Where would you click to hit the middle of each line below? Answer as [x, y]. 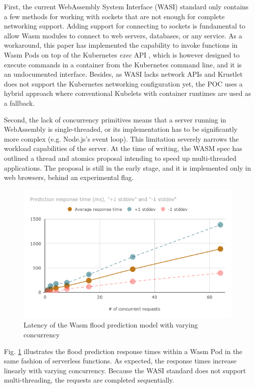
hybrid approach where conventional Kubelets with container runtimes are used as [127, 93]
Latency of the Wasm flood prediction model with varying [111, 325]
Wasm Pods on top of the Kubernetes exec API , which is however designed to [122, 54]
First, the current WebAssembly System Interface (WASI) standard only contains [126, 6]
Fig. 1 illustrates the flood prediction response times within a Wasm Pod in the [123, 351]
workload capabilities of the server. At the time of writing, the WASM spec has [123, 148]
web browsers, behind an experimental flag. [69, 177]
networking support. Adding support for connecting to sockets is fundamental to [125, 26]
